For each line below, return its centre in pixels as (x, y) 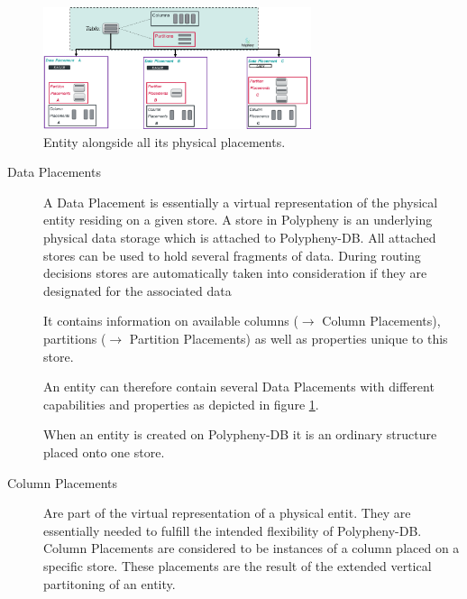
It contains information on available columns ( (171, 321)
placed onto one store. (104, 452)
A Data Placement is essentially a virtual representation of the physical (241, 202)
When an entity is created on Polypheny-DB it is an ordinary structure (240, 434)
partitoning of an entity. (110, 583)
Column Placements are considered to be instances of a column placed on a (252, 548)
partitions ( (75, 338)
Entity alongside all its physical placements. (165, 141)
